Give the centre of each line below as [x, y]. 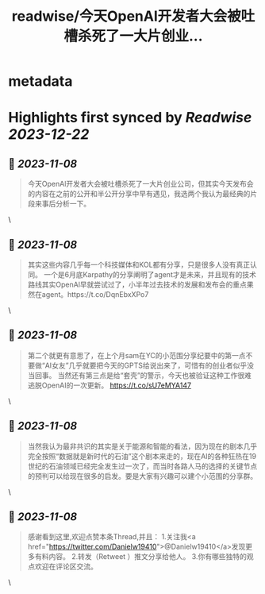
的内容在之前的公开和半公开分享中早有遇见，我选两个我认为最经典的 [139, 194]
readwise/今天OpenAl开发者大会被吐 [133, 16]
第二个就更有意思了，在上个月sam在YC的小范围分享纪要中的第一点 [136, 355]
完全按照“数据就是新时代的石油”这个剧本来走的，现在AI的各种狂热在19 [142, 456]
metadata [40, 81]
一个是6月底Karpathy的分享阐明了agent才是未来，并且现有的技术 [150, 274]
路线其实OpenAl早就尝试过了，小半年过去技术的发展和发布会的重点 [137, 284]
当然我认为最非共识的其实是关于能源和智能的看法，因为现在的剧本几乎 [142, 446]
